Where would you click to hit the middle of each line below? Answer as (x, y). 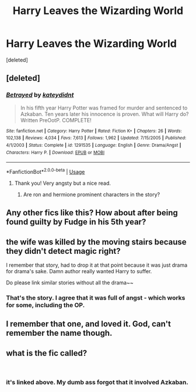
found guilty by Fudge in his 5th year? (76, 222)
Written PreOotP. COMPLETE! (56, 120)
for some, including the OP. (45, 305)
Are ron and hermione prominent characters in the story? (92, 194)
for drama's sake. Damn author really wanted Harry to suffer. (79, 271)
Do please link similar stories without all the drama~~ (70, 283)
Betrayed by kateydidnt (40, 95)
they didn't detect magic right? (63, 251)
